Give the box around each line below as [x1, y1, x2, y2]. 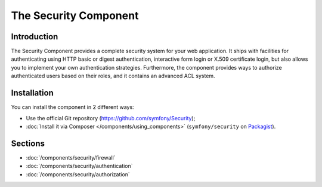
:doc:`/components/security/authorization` [26, 170, 131, 178]
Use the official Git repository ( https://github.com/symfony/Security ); [26, 114, 196, 121]
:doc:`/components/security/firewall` [26, 154, 116, 161]
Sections [11, 138, 45, 148]
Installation [11, 88, 54, 98]
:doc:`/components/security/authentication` [26, 163, 133, 170]
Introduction [11, 32, 58, 42]
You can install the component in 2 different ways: [11, 104, 134, 111]
